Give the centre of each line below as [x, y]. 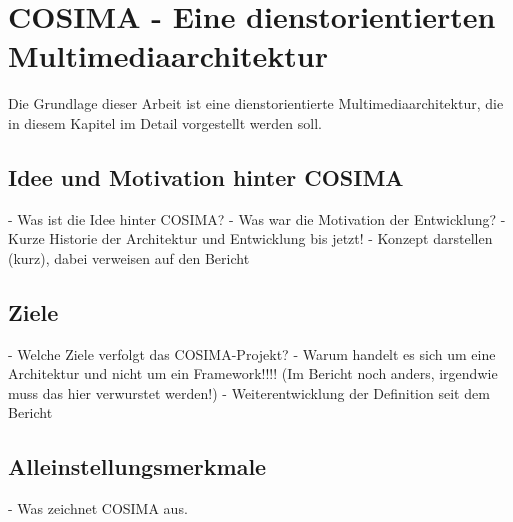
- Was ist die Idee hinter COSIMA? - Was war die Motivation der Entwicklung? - [257, 218]
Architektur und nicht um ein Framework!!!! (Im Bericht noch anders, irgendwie [253, 373]
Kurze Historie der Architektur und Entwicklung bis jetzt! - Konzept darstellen [250, 238]
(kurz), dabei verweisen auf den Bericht [129, 257]
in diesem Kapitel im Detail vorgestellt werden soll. [165, 122]
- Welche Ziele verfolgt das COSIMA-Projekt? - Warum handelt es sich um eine [252, 353]
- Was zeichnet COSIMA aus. [98, 508]
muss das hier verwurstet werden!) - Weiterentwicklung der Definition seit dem [249, 392]
